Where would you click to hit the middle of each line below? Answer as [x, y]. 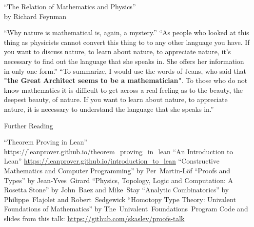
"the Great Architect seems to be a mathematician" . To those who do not [126, 80]
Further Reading [29, 125]
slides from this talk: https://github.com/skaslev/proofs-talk [94, 218]
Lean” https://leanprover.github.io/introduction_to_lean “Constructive [112, 161]
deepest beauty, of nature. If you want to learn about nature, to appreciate [116, 99]
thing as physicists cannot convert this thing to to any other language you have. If [127, 42]
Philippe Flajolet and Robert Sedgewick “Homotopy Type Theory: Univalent [120, 199]
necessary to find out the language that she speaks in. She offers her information [124, 61]
